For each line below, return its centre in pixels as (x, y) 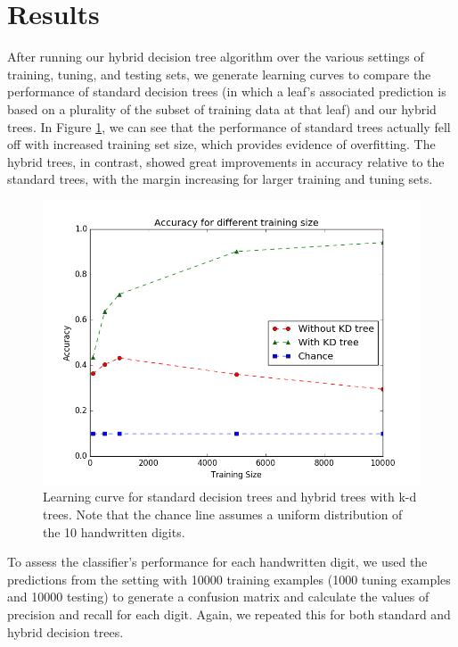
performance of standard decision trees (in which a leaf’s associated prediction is (227, 91)
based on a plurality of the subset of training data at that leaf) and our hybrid (222, 108)
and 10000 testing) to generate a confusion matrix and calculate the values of (218, 597)
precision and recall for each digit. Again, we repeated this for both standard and (229, 614)
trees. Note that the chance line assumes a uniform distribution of (223, 514)
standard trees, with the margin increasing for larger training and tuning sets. (220, 179)
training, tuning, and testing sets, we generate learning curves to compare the (219, 74)
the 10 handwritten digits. (114, 531)
